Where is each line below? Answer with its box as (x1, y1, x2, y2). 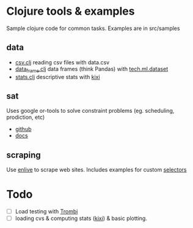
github (15, 126, 32, 133)
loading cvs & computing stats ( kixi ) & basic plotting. (15, 215, 148, 222)
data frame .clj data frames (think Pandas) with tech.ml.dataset (15, 65, 169, 74)
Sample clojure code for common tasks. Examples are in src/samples (6, 25, 180, 32)
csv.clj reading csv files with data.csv (15, 58, 110, 66)
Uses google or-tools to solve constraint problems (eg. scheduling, (6, 107, 175, 115)
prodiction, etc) (6, 113, 45, 121)
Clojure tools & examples (6, 4, 135, 18)
